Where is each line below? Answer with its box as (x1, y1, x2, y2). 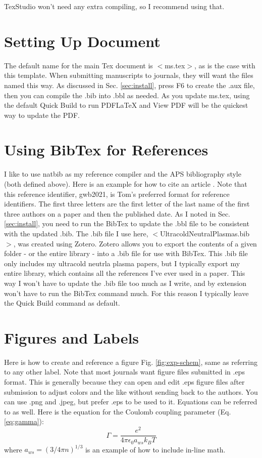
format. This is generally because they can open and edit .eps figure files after (4, 377, 245, 387)
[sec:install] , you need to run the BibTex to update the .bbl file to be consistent (4, 218, 249, 229)
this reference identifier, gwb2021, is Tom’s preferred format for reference (4, 188, 230, 199)
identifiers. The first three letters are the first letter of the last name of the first (4, 198, 250, 209)
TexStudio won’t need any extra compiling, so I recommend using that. (4, 1, 225, 11)
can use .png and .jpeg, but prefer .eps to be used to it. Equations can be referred (4, 396, 257, 407)
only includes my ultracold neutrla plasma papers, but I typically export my (4, 258, 240, 268)
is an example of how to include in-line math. (85, 444, 226, 454)
